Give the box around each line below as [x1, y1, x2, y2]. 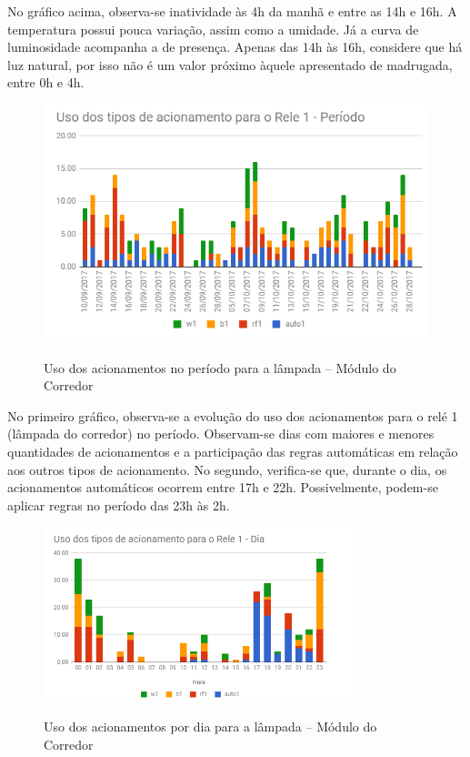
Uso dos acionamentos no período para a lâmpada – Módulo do [44, 358, 396, 377]
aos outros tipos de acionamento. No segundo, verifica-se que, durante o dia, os [7, 459, 447, 479]
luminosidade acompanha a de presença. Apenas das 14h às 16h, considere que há [7, 37, 463, 56]
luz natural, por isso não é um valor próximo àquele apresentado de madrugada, [7, 55, 453, 74]
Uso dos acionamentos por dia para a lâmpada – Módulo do [44, 717, 377, 736]
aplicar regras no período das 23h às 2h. [7, 495, 230, 514]
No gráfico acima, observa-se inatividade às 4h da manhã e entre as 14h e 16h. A [7, 2, 457, 20]
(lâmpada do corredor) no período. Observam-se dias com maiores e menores [7, 424, 435, 443]
